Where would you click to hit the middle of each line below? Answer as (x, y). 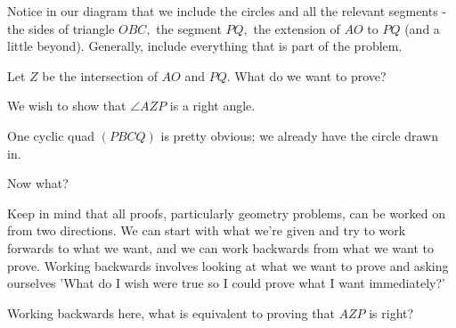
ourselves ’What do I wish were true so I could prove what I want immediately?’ (226, 283)
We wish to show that (67, 106)
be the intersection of (100, 75)
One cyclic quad (51, 135)
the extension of (297, 28)
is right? (391, 312)
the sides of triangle (61, 28)
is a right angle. (212, 106)
